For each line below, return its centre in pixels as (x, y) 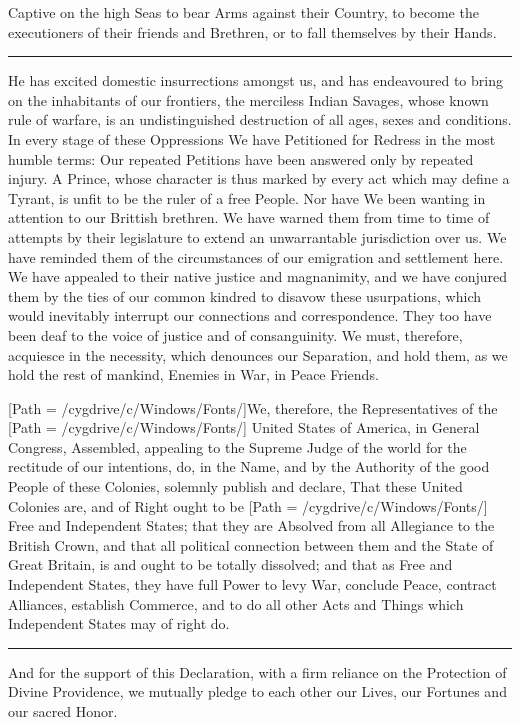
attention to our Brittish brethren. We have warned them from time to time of (249, 217)
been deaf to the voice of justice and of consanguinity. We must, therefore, (235, 334)
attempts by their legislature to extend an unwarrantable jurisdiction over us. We (257, 236)
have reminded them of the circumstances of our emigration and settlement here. (256, 256)
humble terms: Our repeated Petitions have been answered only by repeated (241, 158)
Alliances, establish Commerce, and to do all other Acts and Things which (236, 603)
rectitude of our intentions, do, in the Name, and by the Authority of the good (249, 466)
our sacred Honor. (63, 711)
